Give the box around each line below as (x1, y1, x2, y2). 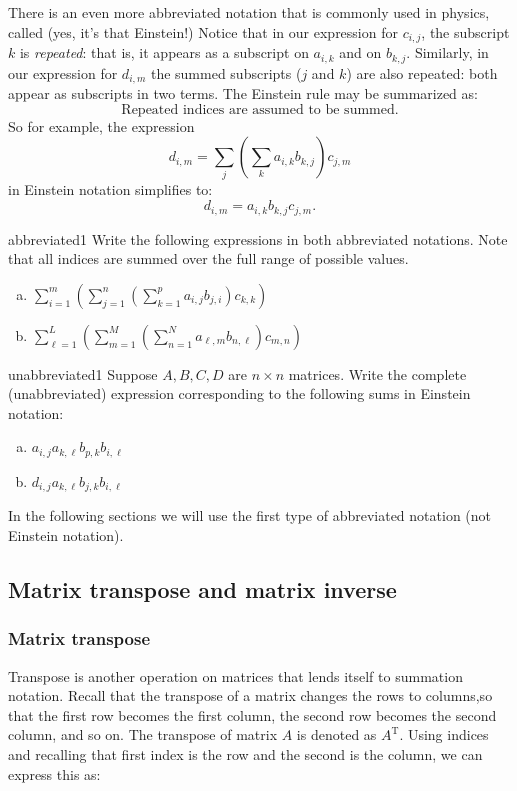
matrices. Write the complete (288, 363, 467, 384)
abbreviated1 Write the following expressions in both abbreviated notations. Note (8, 228, 508, 249)
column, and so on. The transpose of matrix (8, 724, 278, 745)
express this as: (8, 763, 101, 784)
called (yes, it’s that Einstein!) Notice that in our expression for (8, 21, 398, 42)
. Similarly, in (406, 42, 489, 63)
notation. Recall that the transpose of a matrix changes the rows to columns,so (8, 685, 493, 706)
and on (339, 42, 382, 63)
